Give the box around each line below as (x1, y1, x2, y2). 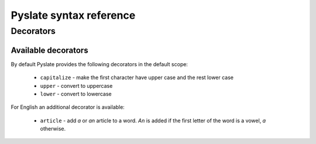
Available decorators (11, 45, 88, 55)
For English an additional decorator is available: (11, 104, 125, 111)
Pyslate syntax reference (11, 9, 136, 22)
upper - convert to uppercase (40, 82, 113, 89)
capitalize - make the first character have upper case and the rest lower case (40, 74, 234, 81)
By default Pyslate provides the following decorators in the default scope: (11, 60, 188, 67)
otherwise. (40, 125, 66, 132)
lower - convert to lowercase (40, 90, 112, 97)
